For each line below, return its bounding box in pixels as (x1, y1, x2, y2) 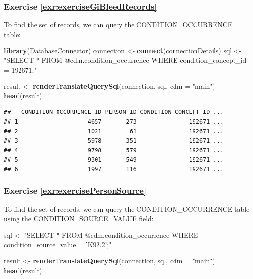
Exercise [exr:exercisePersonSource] (4, 185, 147, 197)
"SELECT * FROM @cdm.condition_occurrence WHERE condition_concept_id (4, 55, 247, 65)
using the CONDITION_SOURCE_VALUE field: (4, 213, 154, 223)
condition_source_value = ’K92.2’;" (4, 239, 112, 249)
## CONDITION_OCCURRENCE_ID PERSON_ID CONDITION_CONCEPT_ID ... (4, 109, 224, 116)
